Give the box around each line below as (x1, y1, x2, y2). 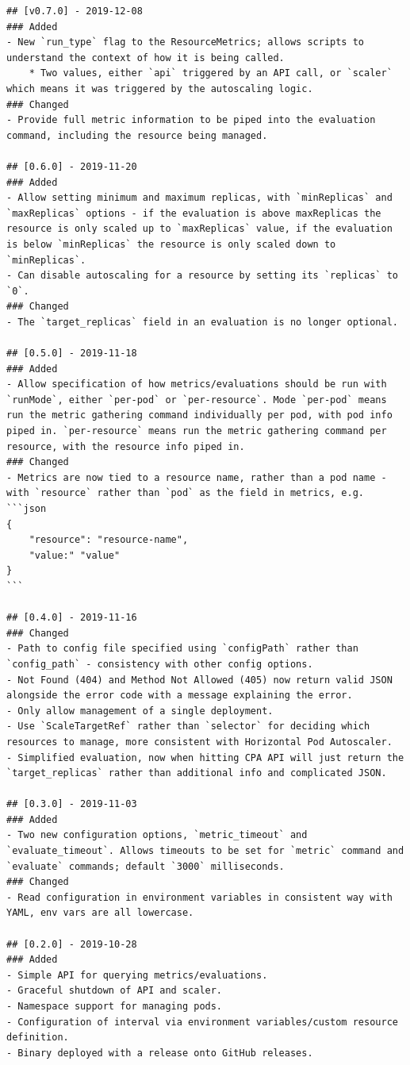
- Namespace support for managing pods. (6, 1001, 223, 1012)
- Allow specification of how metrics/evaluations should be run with (6, 379, 387, 390)
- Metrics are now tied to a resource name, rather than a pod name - (6, 471, 387, 483)
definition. (6, 1032, 69, 1044)
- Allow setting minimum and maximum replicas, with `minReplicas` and (6, 192, 393, 204)
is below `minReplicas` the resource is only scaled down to (6, 238, 336, 250)
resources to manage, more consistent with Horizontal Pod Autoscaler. (6, 736, 393, 748)
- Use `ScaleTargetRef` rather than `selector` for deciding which (6, 721, 370, 732)
